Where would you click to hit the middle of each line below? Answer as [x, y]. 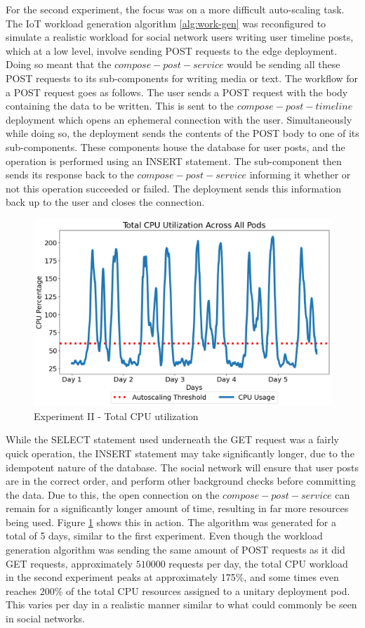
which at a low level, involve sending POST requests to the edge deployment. [172, 50]
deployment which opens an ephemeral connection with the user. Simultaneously [179, 119]
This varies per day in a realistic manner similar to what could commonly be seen [181, 604]
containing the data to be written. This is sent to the [120, 106]
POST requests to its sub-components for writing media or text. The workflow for [182, 78]
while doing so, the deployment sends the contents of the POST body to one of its [182, 133]
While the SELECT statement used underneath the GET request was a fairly [172, 439]
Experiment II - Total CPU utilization [116, 416]
